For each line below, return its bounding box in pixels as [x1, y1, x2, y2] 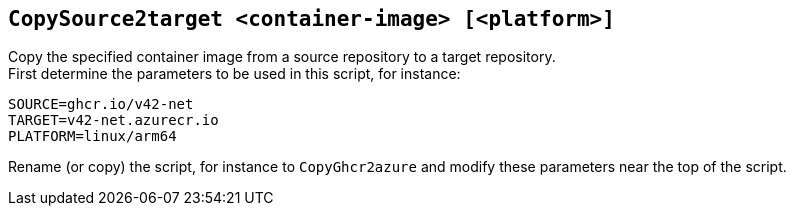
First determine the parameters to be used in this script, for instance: [8, 65, 461, 83]
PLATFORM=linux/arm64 [8, 128, 177, 145]
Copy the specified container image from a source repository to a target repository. [8, 48, 556, 66]
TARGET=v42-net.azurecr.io [8, 112, 219, 129]
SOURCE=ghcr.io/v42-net [8, 96, 194, 113]
